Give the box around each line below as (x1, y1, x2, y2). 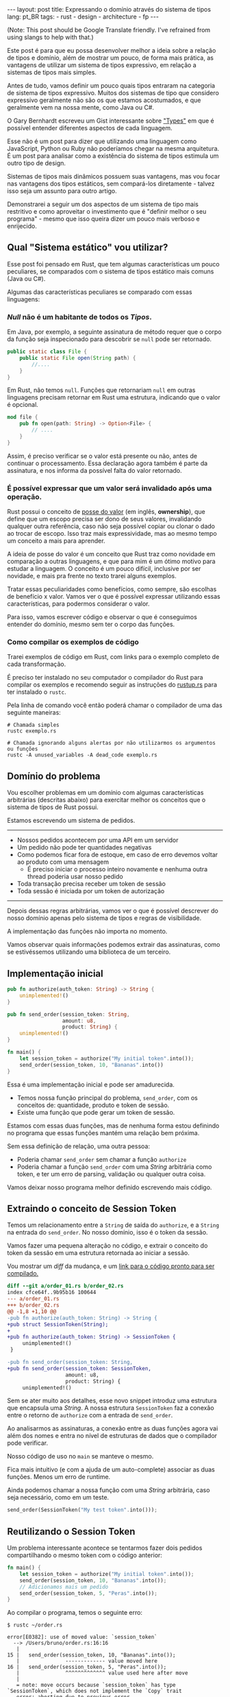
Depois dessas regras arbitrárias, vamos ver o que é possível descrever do (7, 906, 219, 915)
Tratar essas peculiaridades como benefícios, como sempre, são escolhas (7, 585, 217, 593)
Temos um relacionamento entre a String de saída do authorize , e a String (7, 1221, 220, 1229)
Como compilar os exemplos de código (7, 637, 139, 647)
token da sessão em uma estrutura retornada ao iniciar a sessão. (7, 1249, 190, 1257)
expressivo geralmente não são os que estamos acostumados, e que (7, 96, 201, 104)
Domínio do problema (7, 770, 101, 782)
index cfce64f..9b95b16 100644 (7, 1289, 97, 1296)
